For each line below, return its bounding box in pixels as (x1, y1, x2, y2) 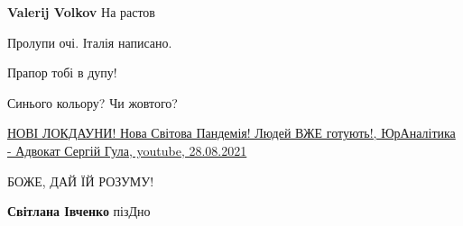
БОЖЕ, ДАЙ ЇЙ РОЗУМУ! (7, 171, 154, 190)
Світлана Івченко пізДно (7, 202, 151, 221)
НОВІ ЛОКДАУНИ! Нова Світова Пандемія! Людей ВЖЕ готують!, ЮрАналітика (7, 123, 456, 142)
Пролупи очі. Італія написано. (7, 32, 172, 51)
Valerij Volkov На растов (7, 3, 155, 21)
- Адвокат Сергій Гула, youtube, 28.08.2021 (7, 140, 247, 159)
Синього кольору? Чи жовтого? (7, 93, 178, 112)
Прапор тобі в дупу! (7, 63, 117, 82)
